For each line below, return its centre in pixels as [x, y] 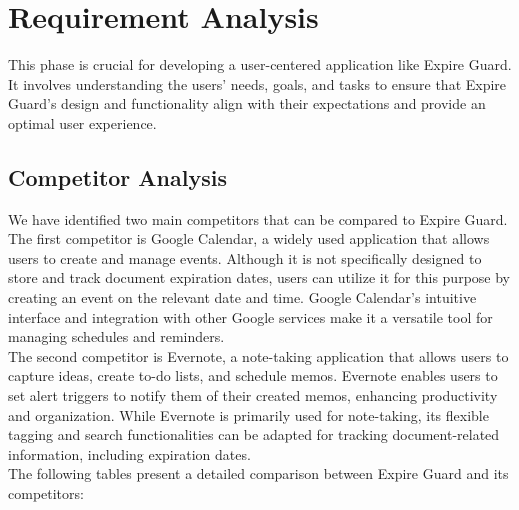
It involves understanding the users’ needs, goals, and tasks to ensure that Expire [257, 83]
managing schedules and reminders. [116, 336]
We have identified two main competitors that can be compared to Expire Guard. [258, 218]
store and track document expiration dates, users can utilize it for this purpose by [259, 277]
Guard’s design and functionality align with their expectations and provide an [247, 103]
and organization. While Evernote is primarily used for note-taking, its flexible [248, 414]
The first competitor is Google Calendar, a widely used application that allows [249, 238]
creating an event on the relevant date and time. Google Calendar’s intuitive [242, 297]
